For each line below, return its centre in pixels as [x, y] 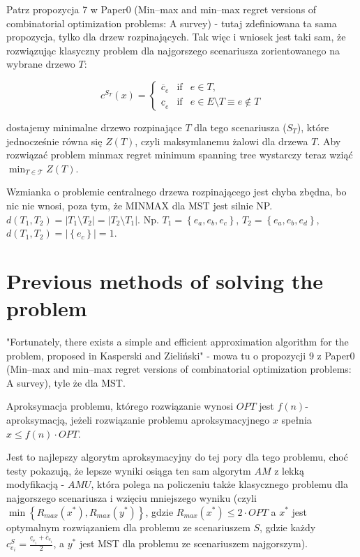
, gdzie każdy [288, 527]
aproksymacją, [37, 419]
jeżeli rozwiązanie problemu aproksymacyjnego [170, 419]
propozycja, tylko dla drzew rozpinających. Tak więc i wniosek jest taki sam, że [176, 37]
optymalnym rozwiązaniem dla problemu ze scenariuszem [128, 527]
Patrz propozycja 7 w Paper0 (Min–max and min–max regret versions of [162, 9]
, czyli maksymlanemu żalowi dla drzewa [222, 141]
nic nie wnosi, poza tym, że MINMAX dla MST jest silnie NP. [140, 205]
